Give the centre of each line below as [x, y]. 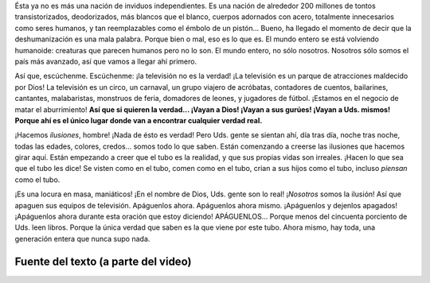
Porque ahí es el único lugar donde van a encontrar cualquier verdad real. [139, 120]
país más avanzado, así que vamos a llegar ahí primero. [106, 61]
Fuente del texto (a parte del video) [103, 261]
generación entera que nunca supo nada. [82, 238]
